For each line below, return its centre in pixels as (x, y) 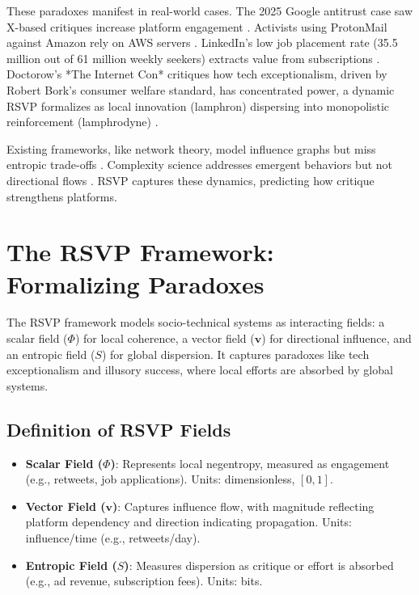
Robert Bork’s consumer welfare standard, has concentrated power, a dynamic (201, 89)
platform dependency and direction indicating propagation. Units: (188, 522)
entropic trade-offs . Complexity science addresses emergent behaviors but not (200, 165)
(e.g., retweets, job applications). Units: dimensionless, (160, 479)
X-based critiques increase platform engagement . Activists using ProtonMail (197, 26)
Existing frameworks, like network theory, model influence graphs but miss (191, 148)
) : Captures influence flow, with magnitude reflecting (243, 506)
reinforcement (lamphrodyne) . (83, 122)
